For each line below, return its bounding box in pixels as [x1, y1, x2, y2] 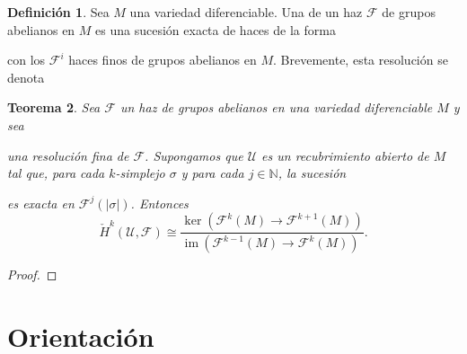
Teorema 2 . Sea [7, 98, 101, 117]
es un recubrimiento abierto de [261, 146, 429, 164]
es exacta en [7, 193, 75, 212]
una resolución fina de [7, 146, 129, 164]
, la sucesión [278, 164, 347, 182]
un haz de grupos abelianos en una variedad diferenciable [119, 98, 433, 117]
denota [7, 67, 45, 86]
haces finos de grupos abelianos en [68, 50, 257, 69]
